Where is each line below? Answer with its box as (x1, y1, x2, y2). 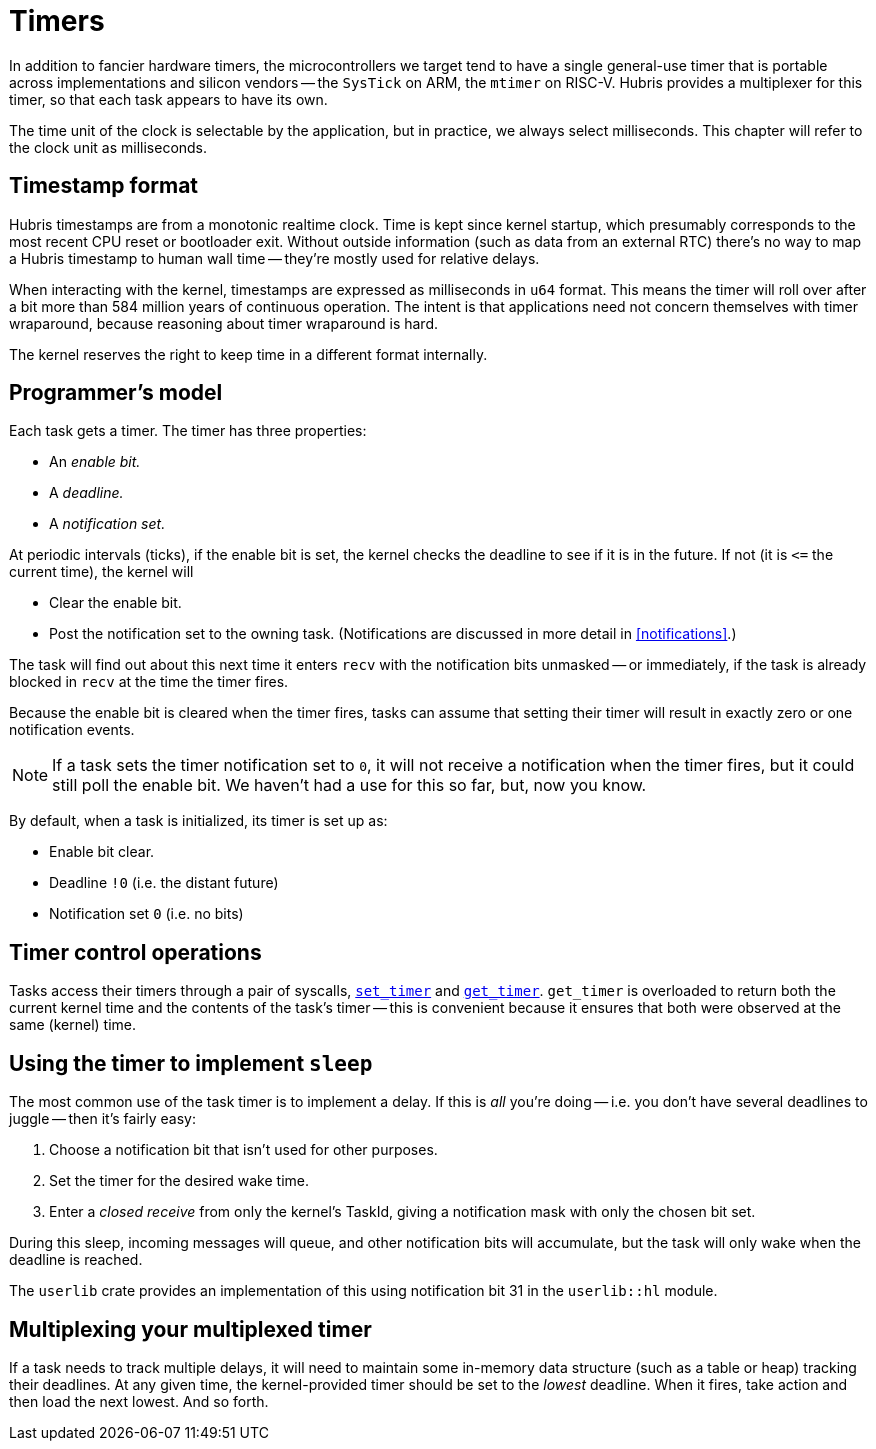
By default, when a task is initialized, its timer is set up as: (9, 812, 388, 830)
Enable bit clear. (49, 843, 155, 861)
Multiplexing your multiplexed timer (9, 1316, 372, 1342)
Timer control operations (9, 939, 262, 965)
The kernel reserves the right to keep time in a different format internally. (9, 345, 488, 363)
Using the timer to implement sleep (9, 1050, 373, 1076)
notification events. (9, 721, 135, 739)
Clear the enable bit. (49, 594, 182, 612)
